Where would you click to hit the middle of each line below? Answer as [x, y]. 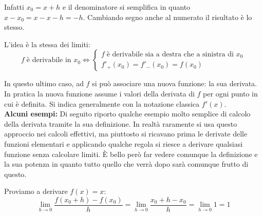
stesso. [14, 27]
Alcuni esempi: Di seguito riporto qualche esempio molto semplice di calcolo [127, 114]
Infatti [14, 7]
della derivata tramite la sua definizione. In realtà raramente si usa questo [121, 123]
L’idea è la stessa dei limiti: [47, 44]
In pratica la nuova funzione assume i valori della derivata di [99, 93]
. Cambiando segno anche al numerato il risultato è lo [167, 17]
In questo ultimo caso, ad [44, 83]
